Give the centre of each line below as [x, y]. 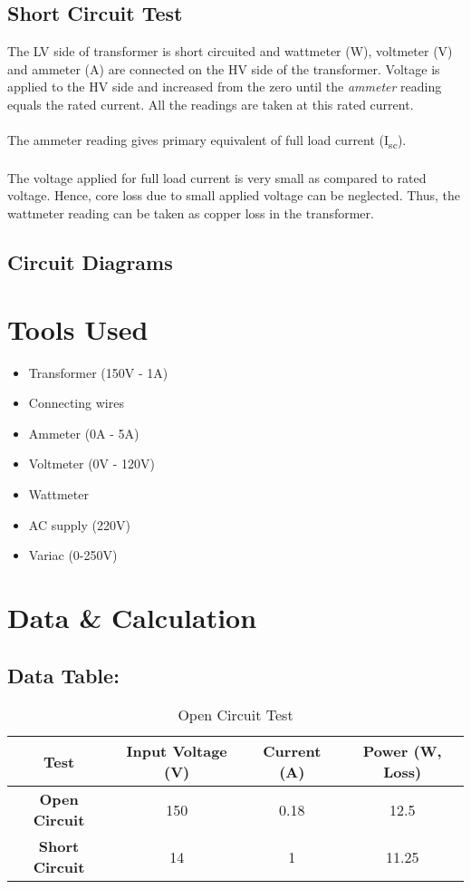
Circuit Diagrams [90, 262]
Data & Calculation [132, 617]
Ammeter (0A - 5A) [84, 433]
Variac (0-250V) [73, 555]
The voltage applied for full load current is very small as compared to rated [217, 177]
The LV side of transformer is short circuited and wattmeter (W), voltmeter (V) [230, 51]
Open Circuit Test [235, 715]
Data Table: [63, 675]
